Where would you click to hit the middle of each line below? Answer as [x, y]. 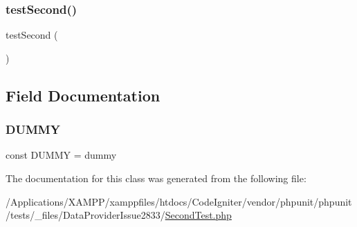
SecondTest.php [198, 215]
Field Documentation [83, 95]
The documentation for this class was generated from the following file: [156, 178]
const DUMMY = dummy [61, 155]
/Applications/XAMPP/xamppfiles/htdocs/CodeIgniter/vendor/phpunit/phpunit [179, 201]
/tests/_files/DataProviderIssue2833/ [85, 215]
